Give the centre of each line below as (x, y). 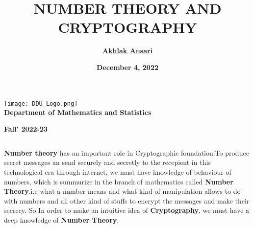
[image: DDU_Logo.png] (41, 103)
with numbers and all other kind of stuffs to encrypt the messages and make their (127, 200)
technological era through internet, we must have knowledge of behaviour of (118, 171)
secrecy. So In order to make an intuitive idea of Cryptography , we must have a (127, 210)
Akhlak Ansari (127, 51)
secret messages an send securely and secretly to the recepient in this (107, 162)
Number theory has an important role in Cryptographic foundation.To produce (126, 152)
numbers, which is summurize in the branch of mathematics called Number (119, 181)
